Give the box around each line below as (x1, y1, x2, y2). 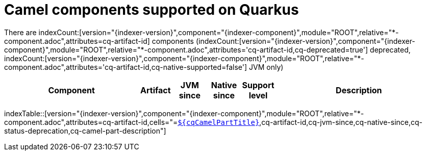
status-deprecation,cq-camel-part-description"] (4, 126, 166, 135)
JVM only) (249, 62, 284, 71)
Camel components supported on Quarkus (4, 1, 299, 18)
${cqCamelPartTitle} (178, 118, 260, 126)
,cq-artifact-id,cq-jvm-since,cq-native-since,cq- (259, 117, 423, 126)
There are (4, 28, 37, 37)
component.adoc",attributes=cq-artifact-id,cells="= (4, 117, 178, 126)
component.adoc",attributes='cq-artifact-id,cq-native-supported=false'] (4, 62, 247, 71)
